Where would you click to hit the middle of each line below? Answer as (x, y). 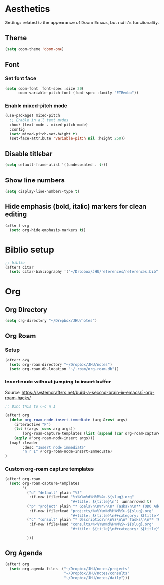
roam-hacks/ (18, 398)
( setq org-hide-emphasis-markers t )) (48, 230)
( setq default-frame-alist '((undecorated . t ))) (57, 165)
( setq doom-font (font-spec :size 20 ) (44, 89)
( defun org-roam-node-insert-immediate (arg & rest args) (69, 420)
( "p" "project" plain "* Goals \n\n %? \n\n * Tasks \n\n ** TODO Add (93, 506)
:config (17, 129)
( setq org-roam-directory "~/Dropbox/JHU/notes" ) (61, 365)
